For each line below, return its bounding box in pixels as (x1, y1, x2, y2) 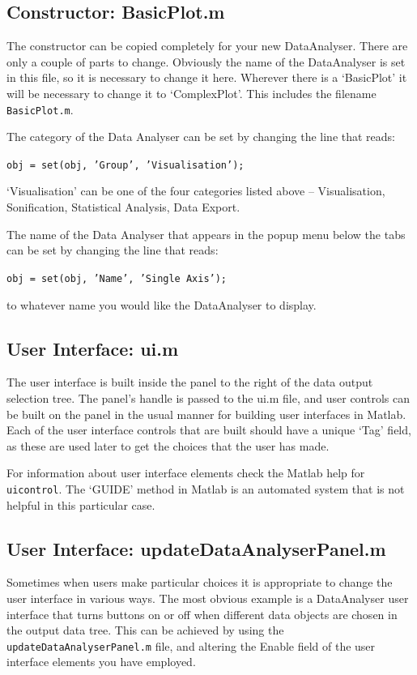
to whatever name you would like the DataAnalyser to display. (6, 296, 317, 313)
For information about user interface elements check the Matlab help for (6, 464, 365, 481)
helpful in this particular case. (6, 496, 155, 513)
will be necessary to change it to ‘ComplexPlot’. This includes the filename (6, 84, 377, 101)
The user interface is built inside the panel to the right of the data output (6, 374, 373, 391)
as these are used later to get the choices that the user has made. (6, 437, 330, 454)
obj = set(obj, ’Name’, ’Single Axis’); (6, 272, 228, 284)
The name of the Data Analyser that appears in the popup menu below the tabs (6, 225, 406, 242)
